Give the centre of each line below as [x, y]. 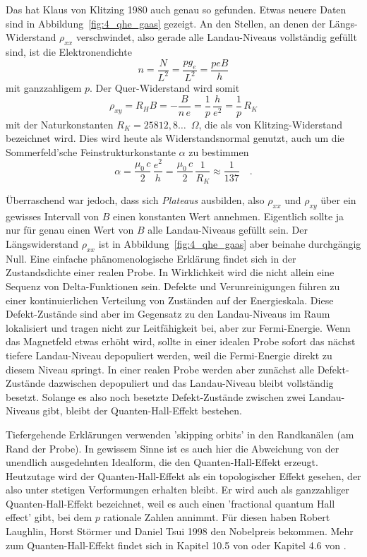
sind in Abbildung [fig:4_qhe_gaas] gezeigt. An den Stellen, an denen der [166, 23]
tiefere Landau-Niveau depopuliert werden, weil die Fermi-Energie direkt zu [169, 355]
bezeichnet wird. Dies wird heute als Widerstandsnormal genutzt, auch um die [175, 138]
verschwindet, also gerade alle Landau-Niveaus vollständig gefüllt [216, 37]
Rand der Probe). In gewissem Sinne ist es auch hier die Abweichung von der [173, 448]
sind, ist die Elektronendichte [69, 51]
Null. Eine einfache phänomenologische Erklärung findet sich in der [151, 258]
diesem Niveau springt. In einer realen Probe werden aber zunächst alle [160, 369]
